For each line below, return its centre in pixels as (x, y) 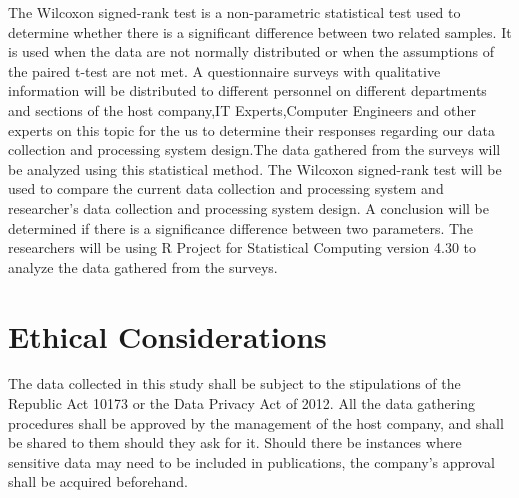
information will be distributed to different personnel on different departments (247, 90)
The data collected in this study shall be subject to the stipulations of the (234, 383)
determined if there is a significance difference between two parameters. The (241, 227)
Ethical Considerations (167, 335)
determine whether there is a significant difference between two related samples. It (260, 31)
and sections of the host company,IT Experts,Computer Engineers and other (242, 109)
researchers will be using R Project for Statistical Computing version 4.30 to (242, 247)
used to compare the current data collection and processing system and (226, 188)
